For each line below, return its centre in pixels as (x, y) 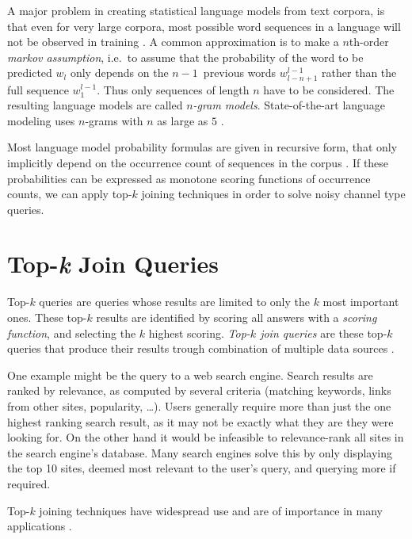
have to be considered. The (329, 89)
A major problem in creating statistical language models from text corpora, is (196, 10)
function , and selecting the (72, 333)
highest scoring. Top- (199, 333)
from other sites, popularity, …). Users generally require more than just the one (199, 405)
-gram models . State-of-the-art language (289, 105)
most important (361, 302)
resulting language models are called (95, 105)
